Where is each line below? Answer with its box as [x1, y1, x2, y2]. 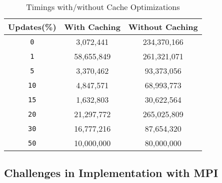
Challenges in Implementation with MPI [4, 165, 218, 181]
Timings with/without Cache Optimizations [26, 1, 180, 12]
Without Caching [128, 21, 198, 32]
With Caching [64, 21, 120, 32]
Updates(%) [8, 21, 56, 32]
